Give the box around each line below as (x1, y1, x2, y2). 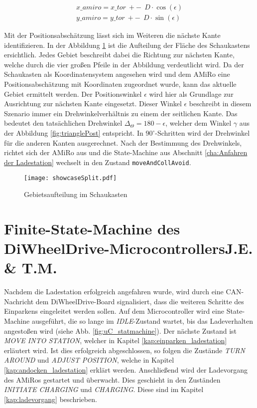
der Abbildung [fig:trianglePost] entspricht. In (4, 128, 143, 138)
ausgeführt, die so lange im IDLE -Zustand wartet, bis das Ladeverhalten (31, 315, 254, 326)
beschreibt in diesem (189, 98, 252, 109)
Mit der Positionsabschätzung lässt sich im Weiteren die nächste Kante (4, 30, 221, 40)
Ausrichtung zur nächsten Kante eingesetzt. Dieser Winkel (4, 98, 182, 109)
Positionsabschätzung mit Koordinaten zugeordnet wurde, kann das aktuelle (4, 79, 237, 89)
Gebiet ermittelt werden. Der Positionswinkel (4, 88, 142, 99)
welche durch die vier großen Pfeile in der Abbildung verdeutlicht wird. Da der (4, 59, 244, 69)
